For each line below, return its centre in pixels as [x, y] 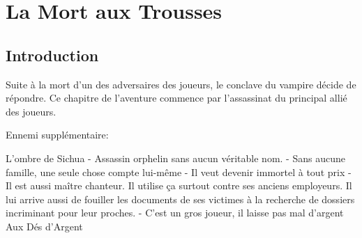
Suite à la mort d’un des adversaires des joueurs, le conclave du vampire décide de [181, 84]
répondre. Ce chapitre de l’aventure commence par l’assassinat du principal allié [176, 98]
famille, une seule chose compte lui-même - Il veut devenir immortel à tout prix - [179, 172]
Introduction [52, 55]
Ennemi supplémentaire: [57, 135]
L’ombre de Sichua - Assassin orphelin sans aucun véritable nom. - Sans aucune [175, 158]
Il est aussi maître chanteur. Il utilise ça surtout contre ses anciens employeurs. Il [179, 185]
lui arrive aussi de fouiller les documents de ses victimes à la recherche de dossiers [180, 199]
